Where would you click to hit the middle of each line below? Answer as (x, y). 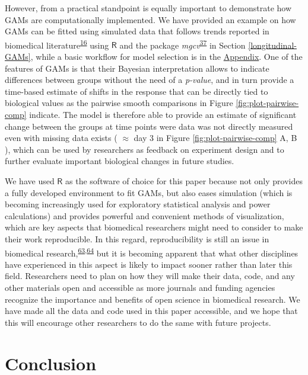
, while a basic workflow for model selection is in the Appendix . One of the (166, 57)
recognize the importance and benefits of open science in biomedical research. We (153, 299)
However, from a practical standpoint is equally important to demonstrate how (148, 8)
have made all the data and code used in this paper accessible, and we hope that (151, 311)
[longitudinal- (272, 45)
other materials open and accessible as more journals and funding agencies (140, 287)
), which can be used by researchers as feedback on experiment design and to (145, 149)
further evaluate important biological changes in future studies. (120, 161)
